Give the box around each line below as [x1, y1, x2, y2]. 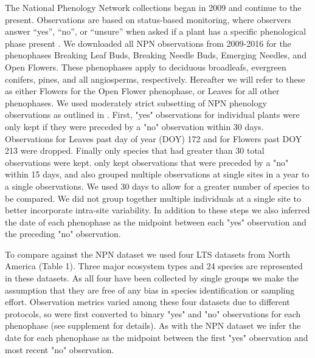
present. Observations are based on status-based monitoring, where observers [5, 13, 291, 26]
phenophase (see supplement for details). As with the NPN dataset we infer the [5, 319, 301, 332]
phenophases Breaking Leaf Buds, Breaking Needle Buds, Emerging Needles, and [5, 49, 306, 61]
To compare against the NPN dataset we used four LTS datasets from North [5, 247, 291, 260]
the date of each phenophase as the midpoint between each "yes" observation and [5, 215, 306, 228]
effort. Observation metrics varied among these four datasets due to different [5, 295, 290, 308]
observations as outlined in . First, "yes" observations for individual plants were [5, 108, 300, 121]
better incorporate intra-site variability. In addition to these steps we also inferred [5, 204, 310, 216]
